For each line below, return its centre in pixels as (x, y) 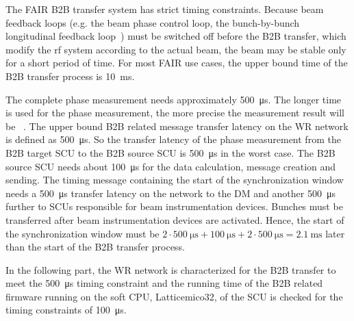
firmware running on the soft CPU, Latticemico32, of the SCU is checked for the (174, 296)
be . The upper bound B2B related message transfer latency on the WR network (177, 126)
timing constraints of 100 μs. (66, 310)
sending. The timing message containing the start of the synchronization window (175, 180)
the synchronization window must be (83, 233)
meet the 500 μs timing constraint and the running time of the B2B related (164, 283)
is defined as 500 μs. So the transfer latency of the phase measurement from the (173, 139)
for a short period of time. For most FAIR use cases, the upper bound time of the (177, 63)
